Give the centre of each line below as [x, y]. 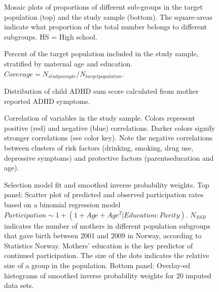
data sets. [19, 285]
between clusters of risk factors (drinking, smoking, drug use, [99, 147]
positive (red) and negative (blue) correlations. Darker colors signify [110, 127]
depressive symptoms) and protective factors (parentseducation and [109, 157]
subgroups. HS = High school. [51, 36]
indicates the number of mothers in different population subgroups [107, 225]
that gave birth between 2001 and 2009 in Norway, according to [103, 235]
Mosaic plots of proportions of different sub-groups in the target [103, 7]
